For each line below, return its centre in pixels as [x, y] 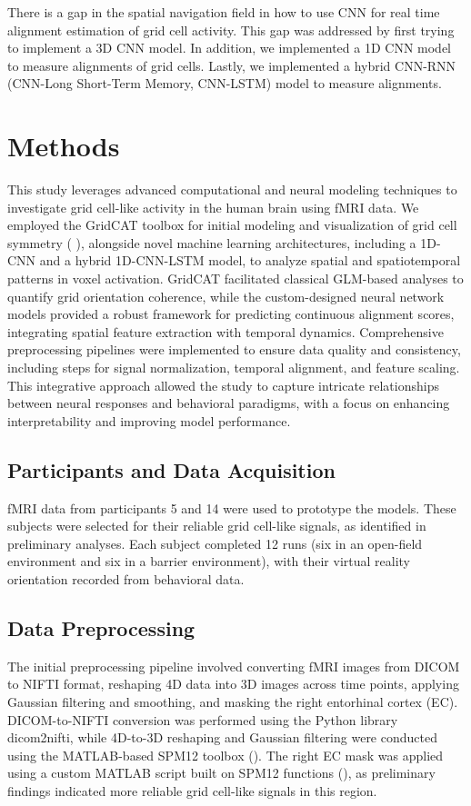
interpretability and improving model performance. [149, 420]
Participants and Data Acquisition [171, 469]
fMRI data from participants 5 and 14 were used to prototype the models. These [232, 507]
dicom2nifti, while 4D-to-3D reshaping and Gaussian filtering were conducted [222, 737]
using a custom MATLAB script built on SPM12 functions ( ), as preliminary [221, 773]
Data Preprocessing [101, 627]
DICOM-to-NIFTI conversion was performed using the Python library [203, 719]
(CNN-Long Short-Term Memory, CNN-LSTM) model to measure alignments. [225, 83]
